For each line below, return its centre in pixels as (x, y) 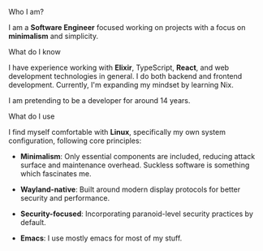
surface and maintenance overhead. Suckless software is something (135, 165)
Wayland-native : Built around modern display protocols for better (130, 189)
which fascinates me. (56, 173)
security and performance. (65, 198)
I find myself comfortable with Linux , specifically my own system (117, 132)
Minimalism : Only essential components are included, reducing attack (138, 156)
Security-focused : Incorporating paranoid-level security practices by (136, 214)
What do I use (32, 116)
